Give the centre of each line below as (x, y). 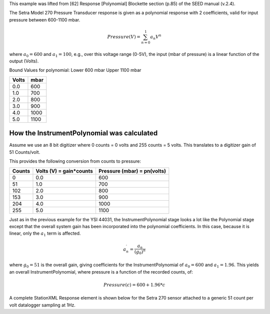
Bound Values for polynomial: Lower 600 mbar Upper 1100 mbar (75, 70)
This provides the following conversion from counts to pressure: (75, 161)
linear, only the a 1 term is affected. (45, 234)
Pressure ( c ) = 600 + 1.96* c (134, 285)
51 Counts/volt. (25, 152)
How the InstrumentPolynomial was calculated (83, 133)
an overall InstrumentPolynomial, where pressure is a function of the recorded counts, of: (101, 272)
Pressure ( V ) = (124, 37)
